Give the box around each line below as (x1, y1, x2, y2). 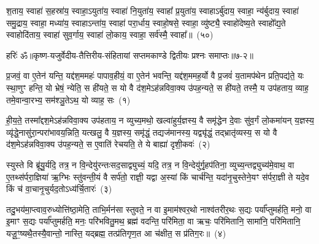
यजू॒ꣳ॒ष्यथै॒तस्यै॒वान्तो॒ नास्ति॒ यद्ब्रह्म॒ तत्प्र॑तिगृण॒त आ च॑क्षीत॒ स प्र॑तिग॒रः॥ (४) (6, 226, 226, 239)
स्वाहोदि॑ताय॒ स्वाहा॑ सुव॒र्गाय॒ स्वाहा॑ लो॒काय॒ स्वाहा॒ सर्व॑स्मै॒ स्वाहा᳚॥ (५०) (6, 28, 213, 41)
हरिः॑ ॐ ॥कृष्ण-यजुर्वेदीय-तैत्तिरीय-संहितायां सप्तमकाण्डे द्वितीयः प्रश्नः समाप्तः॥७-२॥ (6, 48, 253, 61)
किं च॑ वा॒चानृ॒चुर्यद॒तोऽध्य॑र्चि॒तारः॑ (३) (6, 182, 112, 195)
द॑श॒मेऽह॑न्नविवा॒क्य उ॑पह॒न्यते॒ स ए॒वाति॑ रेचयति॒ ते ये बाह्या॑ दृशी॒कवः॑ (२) (6, 138, 210, 150)
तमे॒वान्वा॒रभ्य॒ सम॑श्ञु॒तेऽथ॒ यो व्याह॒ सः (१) (6, 93, 131, 106)
